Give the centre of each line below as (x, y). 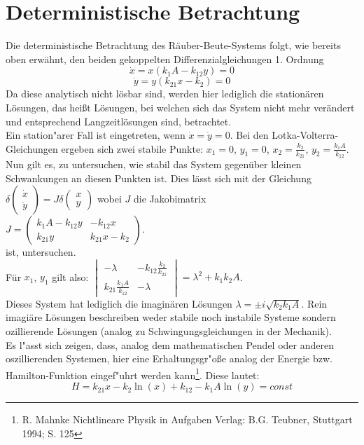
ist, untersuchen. (41, 252)
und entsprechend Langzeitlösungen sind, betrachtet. (119, 121)
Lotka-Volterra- (305, 135)
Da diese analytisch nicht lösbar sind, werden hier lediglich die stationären (165, 94)
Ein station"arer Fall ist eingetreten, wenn (96, 135)
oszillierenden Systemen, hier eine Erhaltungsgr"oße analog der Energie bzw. (169, 358)
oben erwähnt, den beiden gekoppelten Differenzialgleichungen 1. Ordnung (165, 59)
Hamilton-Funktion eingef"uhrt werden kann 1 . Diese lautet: (133, 374)
